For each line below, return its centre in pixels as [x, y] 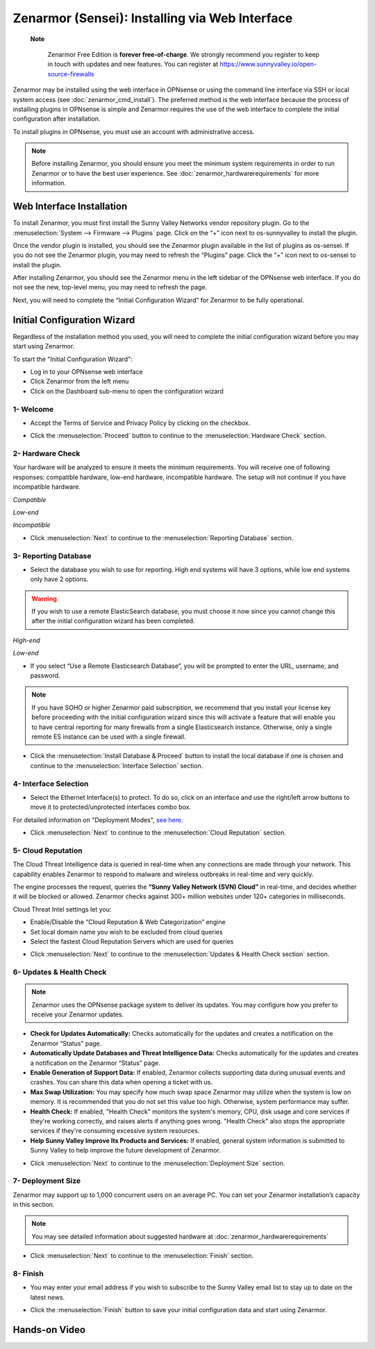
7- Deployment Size [47, 1181]
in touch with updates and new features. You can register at [133, 64]
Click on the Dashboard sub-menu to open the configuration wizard [127, 391]
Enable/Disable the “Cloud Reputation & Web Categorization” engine [128, 922]
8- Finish [28, 1274]
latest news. [48, 1297]
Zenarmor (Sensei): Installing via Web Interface [153, 18]
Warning [44, 598]
